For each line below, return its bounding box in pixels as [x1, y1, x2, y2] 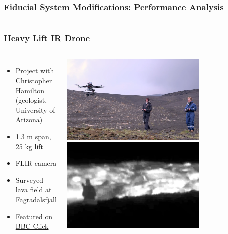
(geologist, [15, 95, 47, 105]
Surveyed [15, 174, 44, 185]
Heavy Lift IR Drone [4, 32, 90, 44]
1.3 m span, [15, 131, 51, 141]
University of [15, 104, 55, 115]
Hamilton [15, 85, 44, 95]
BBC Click [15, 221, 49, 231]
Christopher [15, 75, 52, 86]
